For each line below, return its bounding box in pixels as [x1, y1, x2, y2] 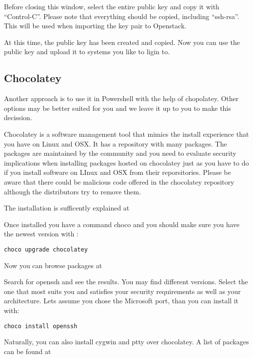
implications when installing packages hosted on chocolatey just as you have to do [4, 157, 249, 168]
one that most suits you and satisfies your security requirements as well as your [4, 286, 241, 296]
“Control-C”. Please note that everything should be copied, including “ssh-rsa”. [4, 11, 239, 21]
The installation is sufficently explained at [4, 203, 130, 213]
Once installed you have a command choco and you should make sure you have [4, 219, 240, 229]
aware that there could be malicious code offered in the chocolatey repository [4, 176, 234, 187]
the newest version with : [4, 229, 79, 239]
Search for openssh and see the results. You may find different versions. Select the [4, 276, 248, 287]
